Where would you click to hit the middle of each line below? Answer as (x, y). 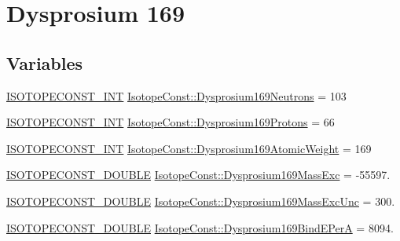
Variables (45, 62)
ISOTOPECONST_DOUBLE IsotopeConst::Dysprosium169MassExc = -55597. (198, 175)
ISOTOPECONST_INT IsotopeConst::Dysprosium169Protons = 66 (171, 122)
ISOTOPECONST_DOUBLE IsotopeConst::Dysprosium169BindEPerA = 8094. (200, 227)
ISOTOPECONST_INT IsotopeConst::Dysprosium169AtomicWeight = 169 (189, 148)
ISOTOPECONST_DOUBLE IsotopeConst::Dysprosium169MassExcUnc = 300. (201, 201)
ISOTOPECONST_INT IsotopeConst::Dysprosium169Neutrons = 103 (176, 95)
